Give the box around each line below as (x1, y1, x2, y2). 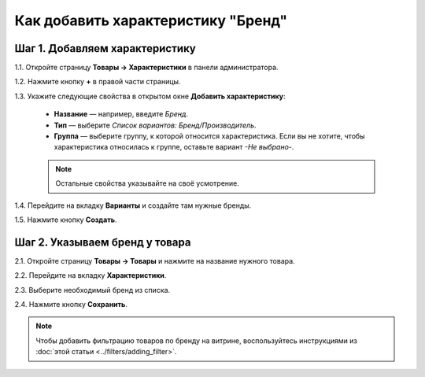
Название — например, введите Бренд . (54, 109, 189, 119)
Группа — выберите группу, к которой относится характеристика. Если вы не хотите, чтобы (54, 131, 365, 141)
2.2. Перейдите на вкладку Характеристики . (14, 271, 167, 280)
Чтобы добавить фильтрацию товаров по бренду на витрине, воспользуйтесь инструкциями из (35, 335, 357, 346)
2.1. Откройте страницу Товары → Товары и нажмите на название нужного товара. (14, 256, 295, 265)
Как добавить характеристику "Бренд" (14, 12, 287, 29)
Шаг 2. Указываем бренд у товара (14, 235, 191, 249)
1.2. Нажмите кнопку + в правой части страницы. (14, 77, 181, 87)
